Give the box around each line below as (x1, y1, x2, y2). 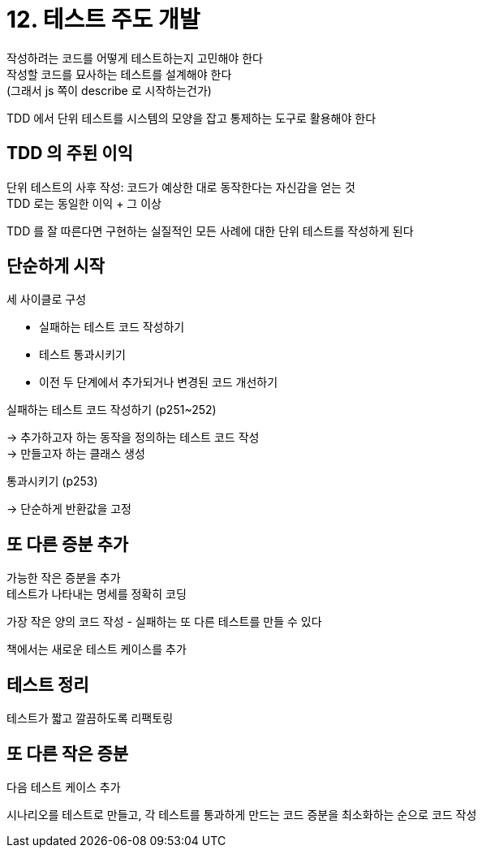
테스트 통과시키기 (39, 347, 126, 362)
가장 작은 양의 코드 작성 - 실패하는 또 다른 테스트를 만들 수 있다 (6, 615, 322, 629)
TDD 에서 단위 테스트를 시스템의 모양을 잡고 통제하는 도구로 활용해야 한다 (6, 110, 377, 125)
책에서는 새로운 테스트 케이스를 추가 (6, 642, 187, 657)
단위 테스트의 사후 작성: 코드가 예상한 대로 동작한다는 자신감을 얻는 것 (6, 179, 355, 194)
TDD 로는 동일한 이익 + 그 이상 (6, 196, 161, 210)
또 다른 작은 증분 (6, 743, 129, 764)
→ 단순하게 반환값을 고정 (6, 502, 131, 516)
